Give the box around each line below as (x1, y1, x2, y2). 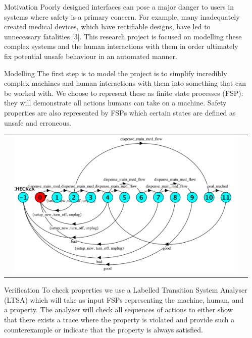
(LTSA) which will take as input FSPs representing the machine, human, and (4, 294, 244, 305)
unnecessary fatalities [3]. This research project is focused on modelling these (4, 31, 242, 41)
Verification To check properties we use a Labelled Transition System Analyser (4, 285, 247, 295)
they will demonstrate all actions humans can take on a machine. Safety (4, 97, 227, 108)
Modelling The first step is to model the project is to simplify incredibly (4, 68, 227, 78)
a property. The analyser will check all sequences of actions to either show (4, 304, 233, 315)
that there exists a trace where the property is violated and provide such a (4, 314, 235, 324)
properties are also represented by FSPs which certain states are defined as (4, 107, 236, 118)
